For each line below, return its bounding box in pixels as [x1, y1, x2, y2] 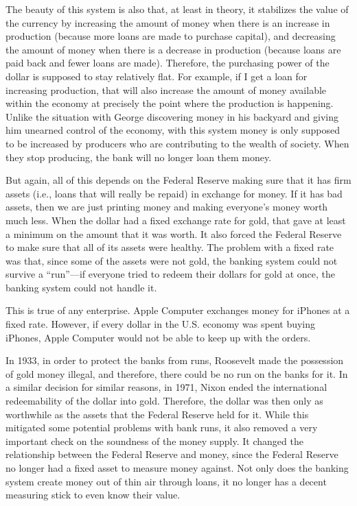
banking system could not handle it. [5, 280, 157, 294]
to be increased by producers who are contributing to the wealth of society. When [5, 136, 349, 150]
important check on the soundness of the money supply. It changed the [5, 433, 303, 448]
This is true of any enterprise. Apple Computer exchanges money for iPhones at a [5, 303, 350, 317]
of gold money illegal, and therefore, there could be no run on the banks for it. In [5, 366, 348, 381]
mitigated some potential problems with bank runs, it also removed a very [5, 420, 318, 435]
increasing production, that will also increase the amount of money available [5, 82, 327, 97]
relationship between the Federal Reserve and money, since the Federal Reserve [5, 447, 338, 461]
